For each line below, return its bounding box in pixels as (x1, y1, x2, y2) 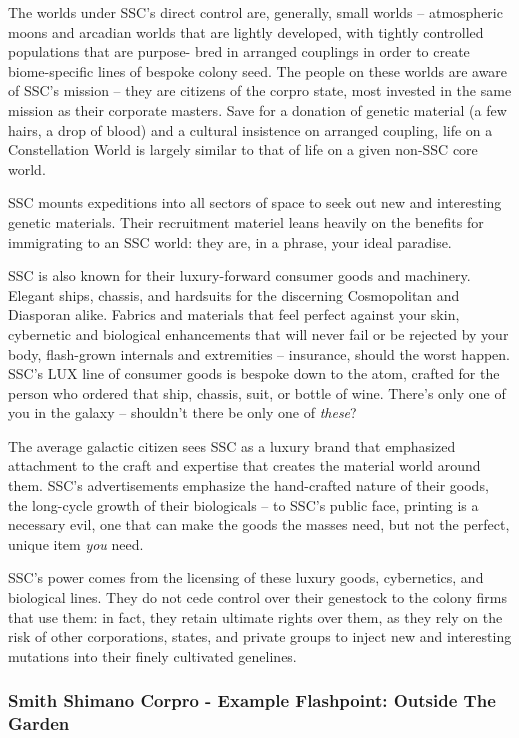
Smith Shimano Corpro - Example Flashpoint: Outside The (8, 688, 496, 713)
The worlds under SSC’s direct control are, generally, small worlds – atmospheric (8, 2, 503, 22)
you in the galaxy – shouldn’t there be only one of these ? (8, 402, 357, 423)
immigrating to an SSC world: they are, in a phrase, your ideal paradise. (8, 231, 452, 252)
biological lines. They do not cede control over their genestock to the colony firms (8, 587, 507, 608)
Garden (8, 711, 70, 736)
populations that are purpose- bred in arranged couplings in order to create (8, 41, 470, 62)
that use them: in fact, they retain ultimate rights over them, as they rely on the (8, 606, 503, 627)
